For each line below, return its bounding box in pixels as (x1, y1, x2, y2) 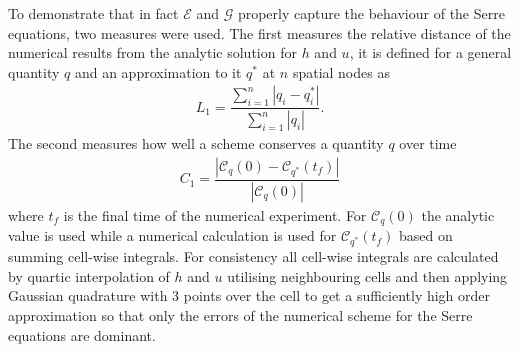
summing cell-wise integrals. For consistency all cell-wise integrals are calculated (8, 246, 499, 267)
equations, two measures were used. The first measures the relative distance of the (8, 22, 511, 43)
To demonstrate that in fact (8, 3, 179, 23)
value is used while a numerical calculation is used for (8, 225, 337, 246)
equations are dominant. (8, 324, 156, 345)
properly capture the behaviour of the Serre (237, 3, 505, 23)
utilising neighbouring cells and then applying (227, 265, 508, 286)
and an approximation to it (74, 61, 242, 82)
